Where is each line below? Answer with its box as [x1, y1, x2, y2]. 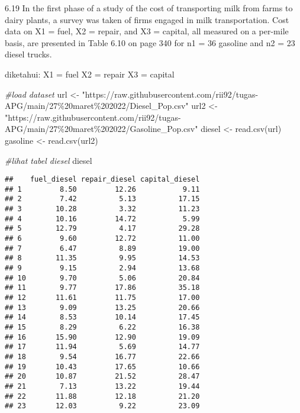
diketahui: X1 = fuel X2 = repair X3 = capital [5, 67, 175, 80]
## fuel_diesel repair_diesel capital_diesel [5, 175, 200, 184]
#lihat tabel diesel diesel [5, 154, 92, 166]
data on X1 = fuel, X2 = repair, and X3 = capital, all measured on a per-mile [5, 25, 289, 37]
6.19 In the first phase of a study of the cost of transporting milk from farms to [5, 2, 293, 14]
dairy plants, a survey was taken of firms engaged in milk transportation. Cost [5, 13, 289, 25]
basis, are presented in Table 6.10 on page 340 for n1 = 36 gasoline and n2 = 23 [5, 36, 295, 49]
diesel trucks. [5, 48, 52, 60]
